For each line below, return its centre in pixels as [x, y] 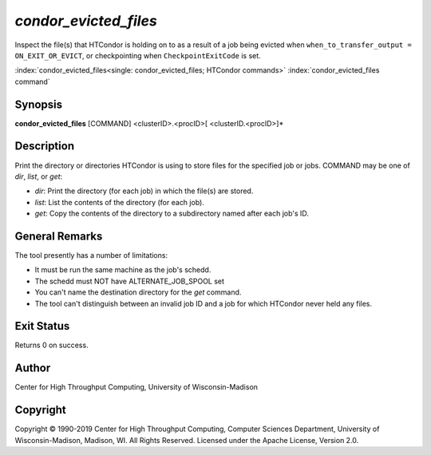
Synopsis [39, 104]
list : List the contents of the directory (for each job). [120, 202]
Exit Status [42, 326]
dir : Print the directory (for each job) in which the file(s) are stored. [144, 191]
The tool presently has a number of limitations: [91, 255]
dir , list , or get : [39, 176]
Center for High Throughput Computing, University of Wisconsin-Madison [136, 387]
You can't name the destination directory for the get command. [138, 292]
